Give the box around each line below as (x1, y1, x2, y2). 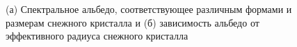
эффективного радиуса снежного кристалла (6, 29, 188, 43)
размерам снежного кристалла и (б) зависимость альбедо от (6, 15, 259, 29)
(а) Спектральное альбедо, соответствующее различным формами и (6, 2, 292, 16)
